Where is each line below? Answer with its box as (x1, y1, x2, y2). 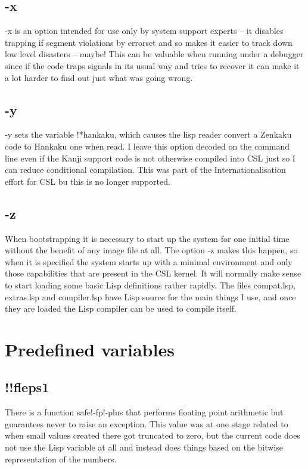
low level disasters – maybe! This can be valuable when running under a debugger (5, 48, 304, 60)
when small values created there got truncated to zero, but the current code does (5, 429, 300, 442)
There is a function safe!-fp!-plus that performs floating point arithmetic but (5, 406, 284, 418)
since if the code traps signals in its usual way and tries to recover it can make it (5, 59, 300, 72)
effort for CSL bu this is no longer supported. (5, 175, 170, 187)
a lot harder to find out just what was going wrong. (5, 71, 193, 83)
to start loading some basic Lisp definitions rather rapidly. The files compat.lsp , (5, 278, 295, 291)
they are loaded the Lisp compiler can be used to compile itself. (5, 302, 237, 315)
